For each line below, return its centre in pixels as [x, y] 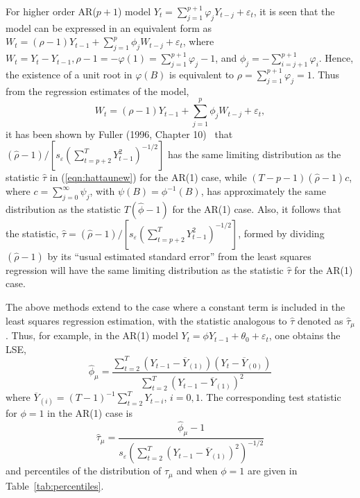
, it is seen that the [294, 11]
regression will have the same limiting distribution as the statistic [145, 269]
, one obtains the [305, 335]
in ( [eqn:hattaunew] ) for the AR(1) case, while [148, 177]
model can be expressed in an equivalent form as [109, 27]
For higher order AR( [51, 11]
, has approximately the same [263, 191]
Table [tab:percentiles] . [55, 485]
